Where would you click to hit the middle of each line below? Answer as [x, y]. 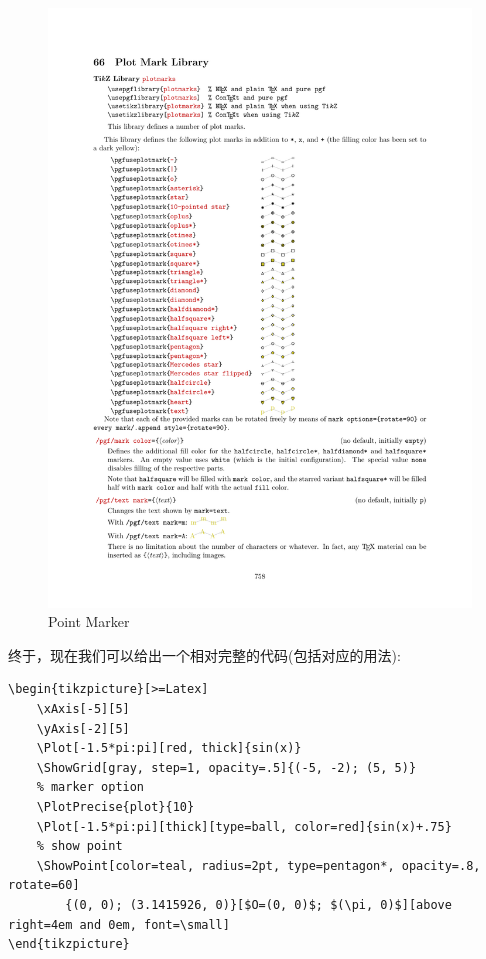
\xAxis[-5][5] [83, 709]
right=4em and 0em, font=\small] [119, 924]
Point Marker [89, 621]
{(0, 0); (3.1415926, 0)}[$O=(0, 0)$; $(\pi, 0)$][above [258, 905]
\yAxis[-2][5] [83, 728]
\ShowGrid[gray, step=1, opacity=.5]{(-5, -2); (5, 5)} [226, 767]
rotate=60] [44, 885]
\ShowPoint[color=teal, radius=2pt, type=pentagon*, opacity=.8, [258, 865]
